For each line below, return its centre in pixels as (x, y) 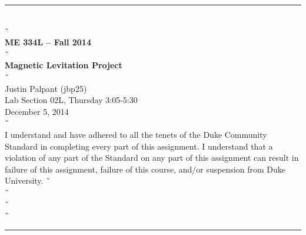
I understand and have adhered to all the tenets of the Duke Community (136, 134)
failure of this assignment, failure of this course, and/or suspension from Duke (145, 169)
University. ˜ (28, 181)
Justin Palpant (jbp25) (46, 88)
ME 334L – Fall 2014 (48, 42)
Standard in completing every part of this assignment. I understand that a (139, 146)
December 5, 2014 (37, 111)
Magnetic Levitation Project (64, 65)
